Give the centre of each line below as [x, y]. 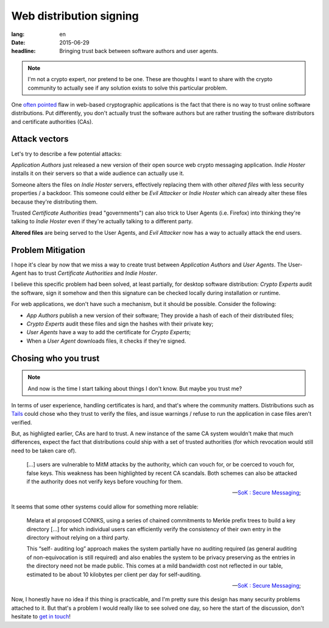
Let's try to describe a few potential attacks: [66, 154]
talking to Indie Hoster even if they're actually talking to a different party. [102, 221]
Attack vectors [40, 139]
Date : [18, 42]
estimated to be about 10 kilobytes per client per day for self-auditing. [114, 574]
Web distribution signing [75, 16]
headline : [23, 51]
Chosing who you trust [55, 358]
